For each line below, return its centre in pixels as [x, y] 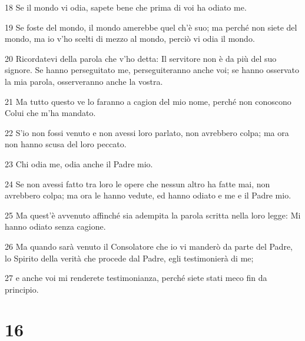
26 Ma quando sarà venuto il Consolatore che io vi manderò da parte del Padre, [149, 246]
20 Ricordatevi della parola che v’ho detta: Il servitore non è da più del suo [141, 58]
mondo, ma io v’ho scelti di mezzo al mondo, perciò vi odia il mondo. [130, 39]
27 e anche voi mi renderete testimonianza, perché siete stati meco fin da [136, 278]
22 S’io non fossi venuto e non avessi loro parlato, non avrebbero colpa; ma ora [147, 132]
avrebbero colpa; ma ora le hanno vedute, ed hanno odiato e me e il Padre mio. [148, 195]
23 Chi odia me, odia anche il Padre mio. [79, 163]
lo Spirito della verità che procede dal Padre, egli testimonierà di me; [129, 258]
